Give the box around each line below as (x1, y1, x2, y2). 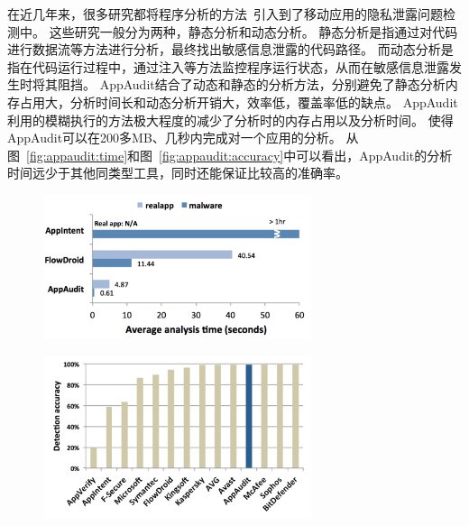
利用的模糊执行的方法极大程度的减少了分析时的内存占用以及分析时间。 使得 (7, 110, 454, 129)
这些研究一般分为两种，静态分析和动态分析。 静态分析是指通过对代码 (49, 22, 458, 41)
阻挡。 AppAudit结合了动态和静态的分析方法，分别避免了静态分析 (57, 75, 446, 94)
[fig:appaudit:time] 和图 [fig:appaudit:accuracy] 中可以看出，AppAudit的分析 (26, 145, 453, 164)
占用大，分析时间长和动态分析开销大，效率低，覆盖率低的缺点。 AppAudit (19, 92, 458, 111)
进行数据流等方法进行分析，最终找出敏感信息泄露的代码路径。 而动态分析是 (7, 40, 454, 59)
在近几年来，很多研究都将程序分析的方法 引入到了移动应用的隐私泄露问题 (7, 5, 443, 23)
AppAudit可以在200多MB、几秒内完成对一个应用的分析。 (7, 128, 342, 147)
